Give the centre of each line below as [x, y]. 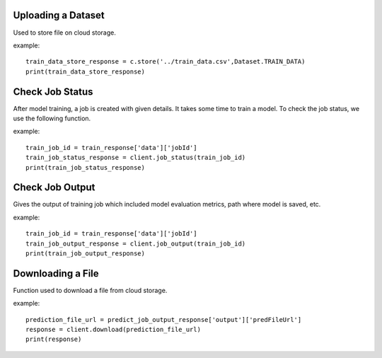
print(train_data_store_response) [85, 71]
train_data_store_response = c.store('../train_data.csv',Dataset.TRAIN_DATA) [166, 62]
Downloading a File [56, 273]
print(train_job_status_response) [85, 167]
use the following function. [52, 118]
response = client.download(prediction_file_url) [114, 330]
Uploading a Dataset [59, 15]
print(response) [54, 339]
